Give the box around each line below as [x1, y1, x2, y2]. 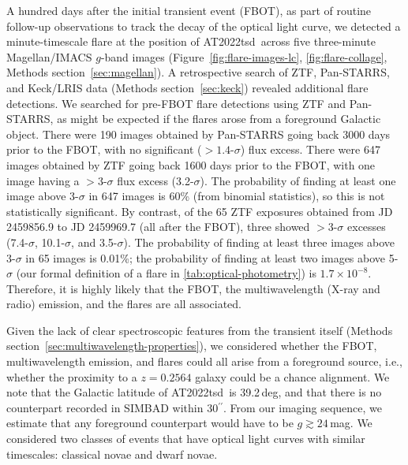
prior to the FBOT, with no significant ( [6, 141, 202, 158]
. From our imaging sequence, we [223, 399, 383, 415]
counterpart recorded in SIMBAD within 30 [6, 399, 219, 415]
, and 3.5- [71, 233, 118, 250]
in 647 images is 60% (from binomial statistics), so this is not [88, 188, 385, 204]
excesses [347, 218, 386, 235]
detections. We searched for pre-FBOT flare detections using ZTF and [6, 95, 346, 111]
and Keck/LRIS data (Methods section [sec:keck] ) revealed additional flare [6, 79, 369, 95]
